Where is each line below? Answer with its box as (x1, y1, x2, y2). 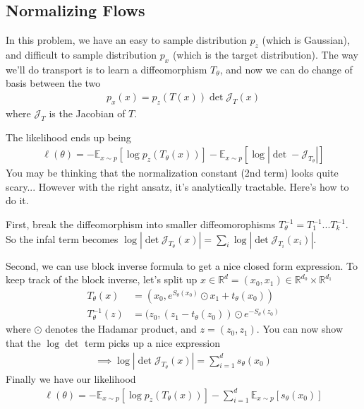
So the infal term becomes (6, 231, 119, 246)
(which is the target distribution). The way (172, 47, 359, 61)
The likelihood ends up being (6, 129, 131, 144)
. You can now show (256, 321, 344, 336)
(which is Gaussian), (262, 32, 350, 47)
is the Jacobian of (49, 105, 126, 120)
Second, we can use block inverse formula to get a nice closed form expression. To (6, 258, 358, 273)
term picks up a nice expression (84, 335, 220, 350)
